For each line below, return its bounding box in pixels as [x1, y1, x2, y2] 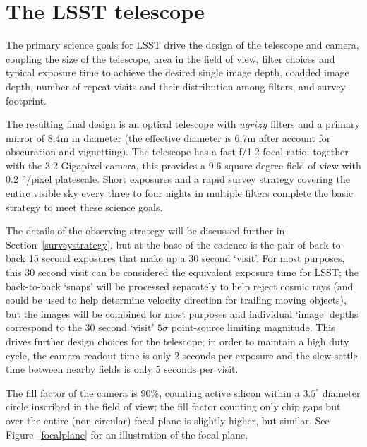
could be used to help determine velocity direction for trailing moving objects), [6, 292, 347, 307]
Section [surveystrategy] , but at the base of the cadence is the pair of [6, 237, 306, 251]
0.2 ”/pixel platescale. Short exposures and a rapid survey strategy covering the [6, 172, 350, 186]
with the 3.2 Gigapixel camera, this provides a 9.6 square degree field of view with [6, 157, 361, 172]
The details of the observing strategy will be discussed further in [6, 223, 285, 238]
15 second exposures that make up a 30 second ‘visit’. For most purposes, [28, 251, 345, 266]
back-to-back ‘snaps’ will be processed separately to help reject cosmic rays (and [6, 278, 354, 293]
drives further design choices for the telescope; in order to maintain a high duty [6, 334, 349, 348]
